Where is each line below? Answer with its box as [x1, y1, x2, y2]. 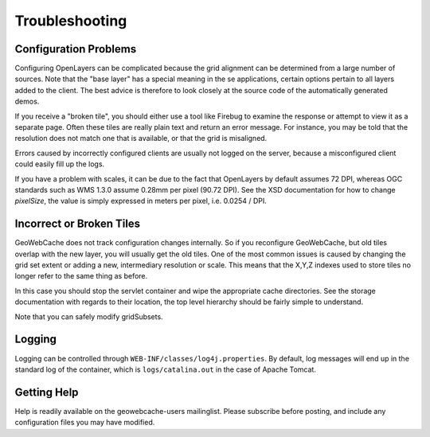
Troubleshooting [14, 12, 127, 29]
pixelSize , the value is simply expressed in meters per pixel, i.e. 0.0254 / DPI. [14, 196, 267, 206]
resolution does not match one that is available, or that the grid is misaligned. [14, 134, 268, 143]
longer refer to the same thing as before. [14, 271, 148, 281]
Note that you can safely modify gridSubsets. [14, 311, 163, 322]
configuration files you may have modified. [14, 418, 155, 427]
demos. [14, 96, 40, 107]
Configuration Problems [14, 42, 137, 56]
